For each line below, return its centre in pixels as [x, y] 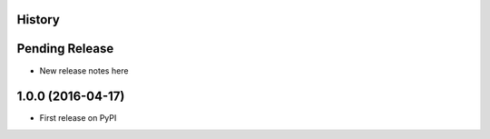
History [39, 20]
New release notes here [84, 70]
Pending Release [65, 49]
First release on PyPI [78, 118]
